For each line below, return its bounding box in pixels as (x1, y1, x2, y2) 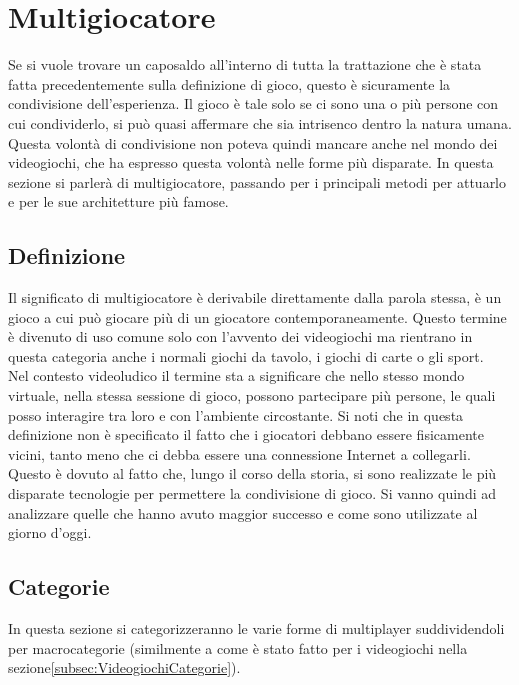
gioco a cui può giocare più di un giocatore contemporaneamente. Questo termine (8, 306, 507, 327)
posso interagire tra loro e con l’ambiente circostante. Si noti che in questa (8, 404, 464, 425)
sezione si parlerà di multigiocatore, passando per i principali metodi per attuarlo (8, 171, 507, 192)
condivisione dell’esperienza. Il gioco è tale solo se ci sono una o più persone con (8, 93, 499, 114)
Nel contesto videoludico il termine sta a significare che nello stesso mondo (8, 365, 465, 386)
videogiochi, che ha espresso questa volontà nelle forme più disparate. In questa (8, 152, 494, 173)
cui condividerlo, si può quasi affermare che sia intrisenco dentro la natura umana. (8, 112, 512, 133)
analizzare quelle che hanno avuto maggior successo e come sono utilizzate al (8, 502, 478, 523)
